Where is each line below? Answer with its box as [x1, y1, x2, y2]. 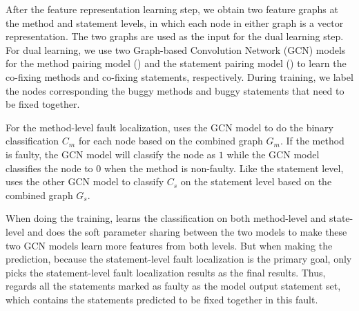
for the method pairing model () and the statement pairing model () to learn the [6, 56, 347, 70]
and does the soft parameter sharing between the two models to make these [27, 224, 347, 238]
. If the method [280, 133, 345, 148]
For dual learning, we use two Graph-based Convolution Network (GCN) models [6, 42, 346, 57]
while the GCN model [226, 147, 320, 161]
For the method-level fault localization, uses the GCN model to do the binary [6, 120, 333, 134]
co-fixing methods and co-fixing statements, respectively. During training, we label [6, 69, 353, 84]
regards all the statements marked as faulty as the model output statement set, [6, 279, 341, 293]
